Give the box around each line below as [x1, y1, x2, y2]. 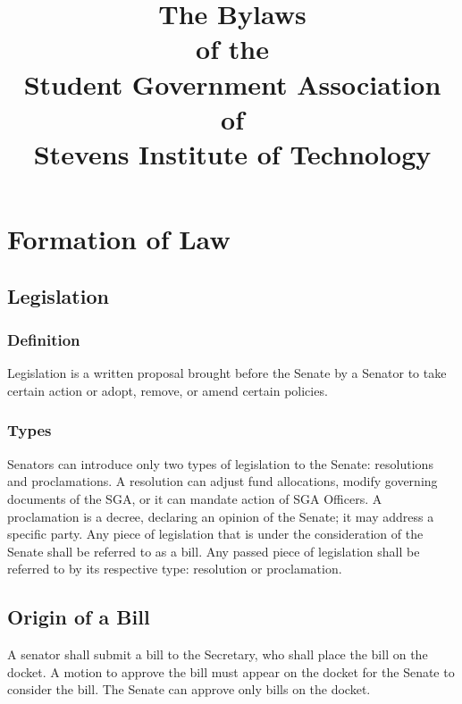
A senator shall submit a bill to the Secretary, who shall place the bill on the [7, 645, 428, 664]
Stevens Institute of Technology [33, 135, 432, 172]
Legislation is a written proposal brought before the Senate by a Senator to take [7, 364, 447, 382]
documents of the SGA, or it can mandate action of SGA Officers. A [7, 489, 382, 507]
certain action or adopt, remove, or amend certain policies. [7, 381, 328, 399]
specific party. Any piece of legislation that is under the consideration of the [7, 524, 424, 543]
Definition [7, 329, 80, 351]
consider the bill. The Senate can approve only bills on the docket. [7, 680, 371, 699]
